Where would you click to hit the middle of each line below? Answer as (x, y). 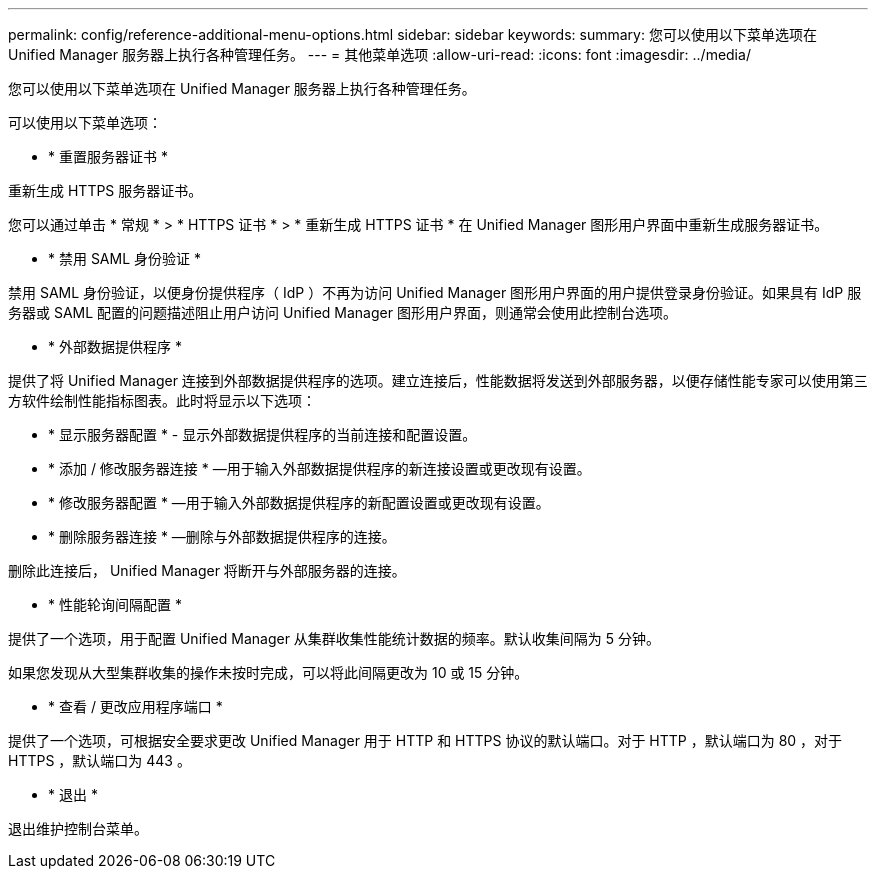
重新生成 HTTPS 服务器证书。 (105, 190)
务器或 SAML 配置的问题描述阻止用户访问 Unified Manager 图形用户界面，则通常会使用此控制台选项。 (342, 312)
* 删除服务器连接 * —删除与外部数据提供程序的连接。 (222, 536)
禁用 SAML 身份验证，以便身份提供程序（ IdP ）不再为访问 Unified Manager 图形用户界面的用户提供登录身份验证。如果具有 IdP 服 (435, 292)
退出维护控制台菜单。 (78, 828)
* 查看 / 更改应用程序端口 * (135, 706)
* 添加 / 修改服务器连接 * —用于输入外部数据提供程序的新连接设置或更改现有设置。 (319, 468)
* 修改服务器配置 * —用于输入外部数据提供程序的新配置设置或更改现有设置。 (299, 502)
